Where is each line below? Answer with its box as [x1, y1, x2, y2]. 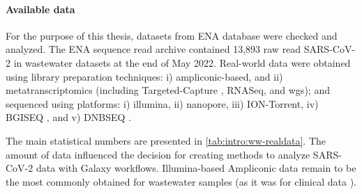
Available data [6, 1, 75, 16]
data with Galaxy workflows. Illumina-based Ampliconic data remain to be [36, 161, 356, 175]
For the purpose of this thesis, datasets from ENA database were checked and [6, 28, 338, 42]
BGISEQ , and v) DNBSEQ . [6, 110, 131, 124]
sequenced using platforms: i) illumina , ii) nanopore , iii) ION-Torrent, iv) [6, 96, 319, 111]
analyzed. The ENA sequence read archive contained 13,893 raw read [6, 42, 301, 56]
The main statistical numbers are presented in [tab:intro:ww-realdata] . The [6, 133, 326, 147]
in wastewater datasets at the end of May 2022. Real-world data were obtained [13, 55, 351, 70]
